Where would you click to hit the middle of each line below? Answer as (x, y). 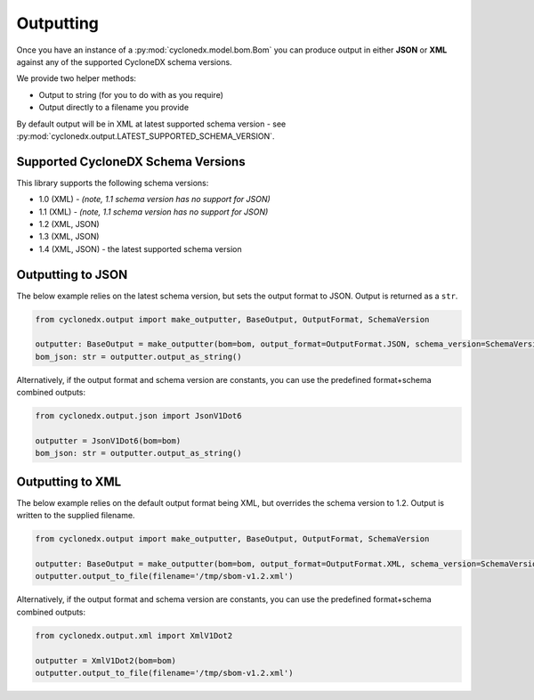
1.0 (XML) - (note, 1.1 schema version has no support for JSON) (154, 199)
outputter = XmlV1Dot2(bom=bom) (106, 660)
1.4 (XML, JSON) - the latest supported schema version (140, 248)
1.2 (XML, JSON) (69, 224)
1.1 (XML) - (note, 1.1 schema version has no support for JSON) (154, 212)
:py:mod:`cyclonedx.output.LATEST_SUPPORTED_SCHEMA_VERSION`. (146, 136)
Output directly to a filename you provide (114, 108)
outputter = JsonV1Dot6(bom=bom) (108, 440)
